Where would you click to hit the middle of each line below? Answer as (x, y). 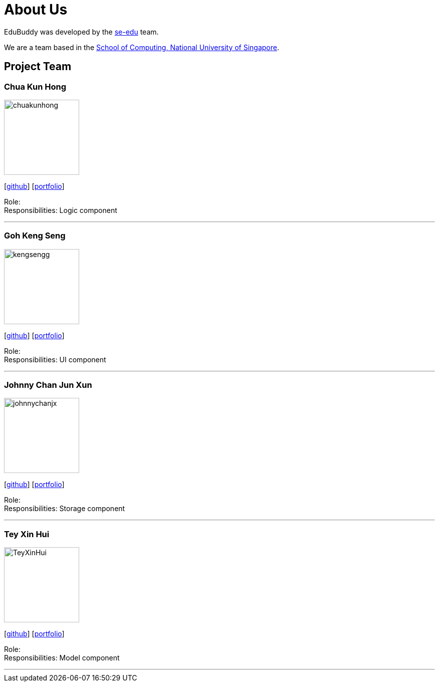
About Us (36, 10)
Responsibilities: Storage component (65, 509)
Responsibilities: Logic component (61, 210)
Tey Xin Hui (27, 534)
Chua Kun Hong (35, 86)
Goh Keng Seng (35, 236)
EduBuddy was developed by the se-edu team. (81, 32)
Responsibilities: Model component (62, 658)
